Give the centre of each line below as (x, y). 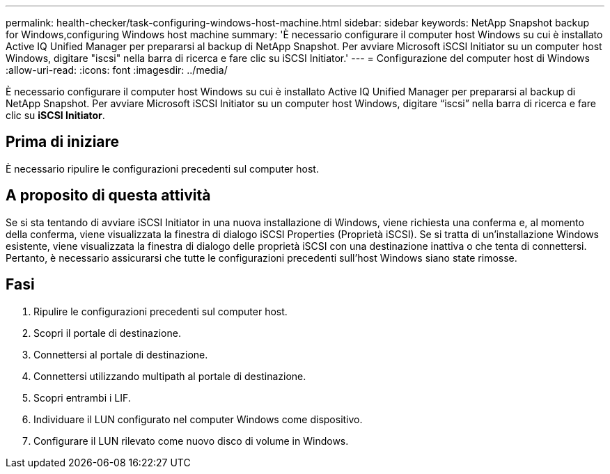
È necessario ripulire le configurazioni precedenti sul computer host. (162, 168)
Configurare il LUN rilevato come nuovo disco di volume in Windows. (191, 441)
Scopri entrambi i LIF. (82, 397)
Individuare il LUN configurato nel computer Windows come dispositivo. (198, 419)
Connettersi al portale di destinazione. (121, 354)
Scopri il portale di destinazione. (107, 333)
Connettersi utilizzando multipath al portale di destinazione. (170, 376)
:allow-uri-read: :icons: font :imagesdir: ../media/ (117, 70)
